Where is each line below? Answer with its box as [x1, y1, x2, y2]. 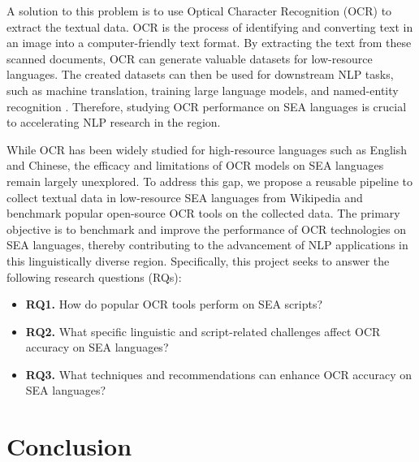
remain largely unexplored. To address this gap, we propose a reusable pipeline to [6, 172, 413, 189]
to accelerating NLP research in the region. [6, 114, 221, 131]
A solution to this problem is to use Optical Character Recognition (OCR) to [6, 2, 392, 19]
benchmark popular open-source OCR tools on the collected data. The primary [6, 205, 400, 222]
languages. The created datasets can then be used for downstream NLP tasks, [6, 66, 394, 83]
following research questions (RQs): [6, 268, 182, 285]
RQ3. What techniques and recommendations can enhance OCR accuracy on [25, 365, 413, 382]
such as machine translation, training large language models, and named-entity [6, 81, 399, 98]
